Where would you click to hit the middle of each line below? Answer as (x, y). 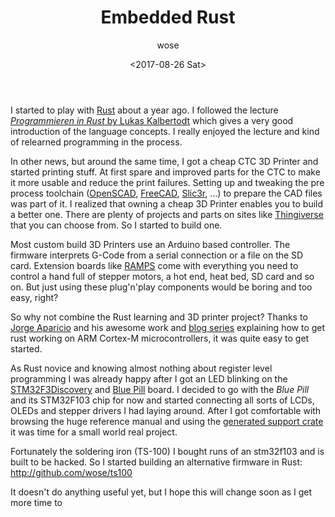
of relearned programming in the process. (96, 142)
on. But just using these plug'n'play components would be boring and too (161, 287)
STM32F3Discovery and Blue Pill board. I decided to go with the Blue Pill (160, 389)
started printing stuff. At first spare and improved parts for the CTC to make (165, 172)
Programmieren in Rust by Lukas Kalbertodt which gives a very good (152, 120)
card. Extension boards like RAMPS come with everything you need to (154, 265)
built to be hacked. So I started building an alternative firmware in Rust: (156, 462)
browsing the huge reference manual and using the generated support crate (167, 421)
